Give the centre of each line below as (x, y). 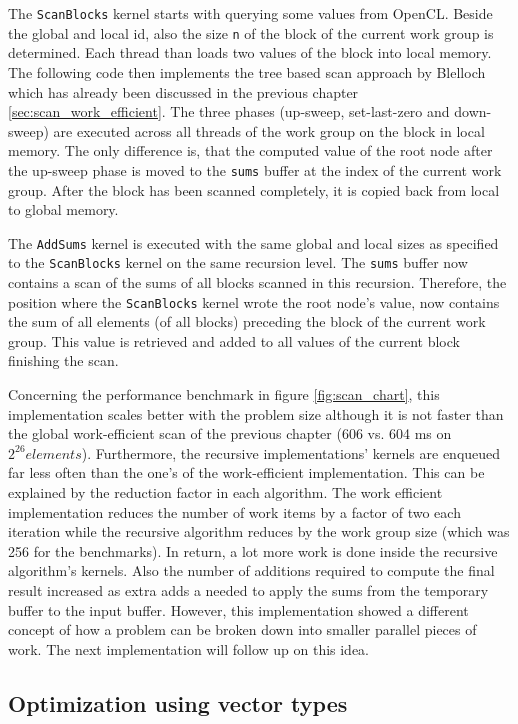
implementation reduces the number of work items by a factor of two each (234, 511)
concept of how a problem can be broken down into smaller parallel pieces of (242, 629)
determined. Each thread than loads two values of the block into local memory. (250, 52)
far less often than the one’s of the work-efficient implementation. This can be (246, 472)
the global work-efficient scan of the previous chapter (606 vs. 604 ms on (230, 433)
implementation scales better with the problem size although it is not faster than (256, 413)
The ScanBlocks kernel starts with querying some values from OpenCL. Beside (250, 13)
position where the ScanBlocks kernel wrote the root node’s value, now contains (254, 301)
